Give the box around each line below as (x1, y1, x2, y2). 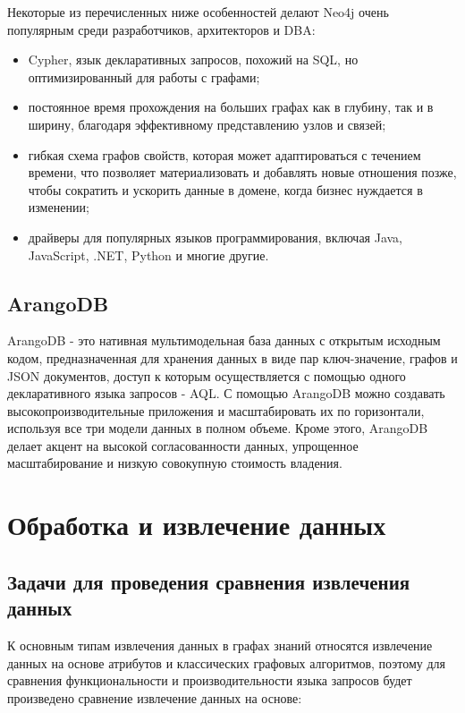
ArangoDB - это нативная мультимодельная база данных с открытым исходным (7, 331, 441, 350)
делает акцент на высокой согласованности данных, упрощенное (7, 436, 359, 454)
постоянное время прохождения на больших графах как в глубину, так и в (28, 98, 434, 116)
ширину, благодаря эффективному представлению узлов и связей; (28, 115, 386, 133)
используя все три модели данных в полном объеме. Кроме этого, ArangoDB (7, 419, 428, 437)
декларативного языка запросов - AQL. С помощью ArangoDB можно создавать (7, 384, 445, 403)
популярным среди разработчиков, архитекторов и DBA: (7, 20, 316, 38)
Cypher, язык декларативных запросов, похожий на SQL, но (28, 50, 359, 69)
